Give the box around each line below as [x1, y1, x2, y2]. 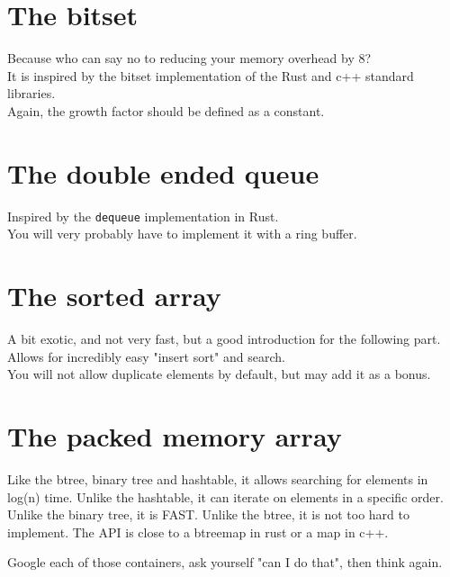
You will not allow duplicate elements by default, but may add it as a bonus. [7, 365, 431, 383]
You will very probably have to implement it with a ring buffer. [7, 224, 357, 243]
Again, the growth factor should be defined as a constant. [7, 101, 325, 120]
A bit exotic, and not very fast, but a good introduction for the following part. [7, 329, 441, 347]
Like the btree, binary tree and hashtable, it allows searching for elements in [7, 469, 428, 488]
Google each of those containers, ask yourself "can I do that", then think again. [7, 553, 443, 572]
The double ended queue [7, 154, 319, 191]
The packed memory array [7, 417, 342, 454]
